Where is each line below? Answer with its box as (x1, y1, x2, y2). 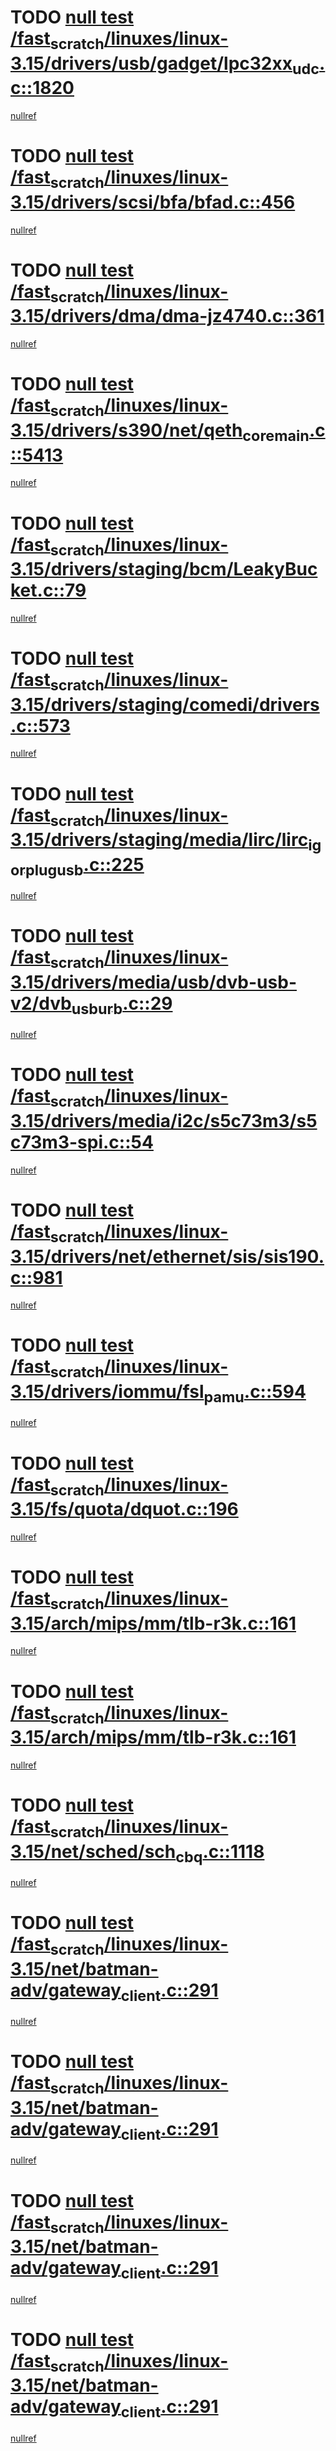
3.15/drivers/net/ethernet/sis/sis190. (10, 1245, 325, 1268)
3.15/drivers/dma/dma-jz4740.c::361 (10, 305, 325, 328)
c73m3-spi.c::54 (10, 1131, 154, 1153)
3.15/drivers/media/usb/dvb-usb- (10, 971, 297, 993)
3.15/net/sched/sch (10, 1840, 177, 1863)
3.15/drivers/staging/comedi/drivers (10, 693, 320, 716)
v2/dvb (10, 992, 72, 1015)
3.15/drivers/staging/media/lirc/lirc (10, 829, 309, 851)
